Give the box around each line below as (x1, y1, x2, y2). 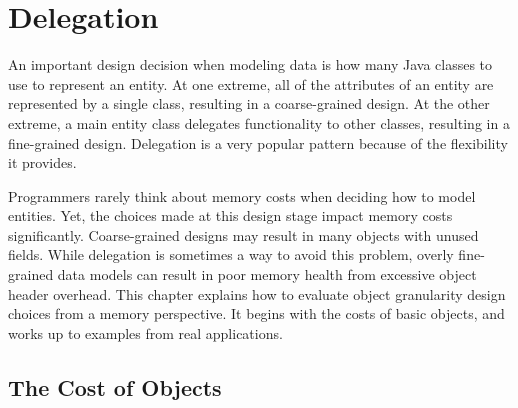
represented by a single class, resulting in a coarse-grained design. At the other (8, 93, 490, 114)
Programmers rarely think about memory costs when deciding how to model (8, 185, 476, 206)
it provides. (8, 152, 77, 173)
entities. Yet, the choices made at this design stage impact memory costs (8, 205, 453, 226)
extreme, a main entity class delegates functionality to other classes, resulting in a (8, 112, 510, 133)
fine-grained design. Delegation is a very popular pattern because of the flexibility (8, 132, 508, 153)
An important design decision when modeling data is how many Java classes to (8, 54, 493, 75)
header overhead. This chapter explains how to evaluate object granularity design (8, 283, 506, 304)
